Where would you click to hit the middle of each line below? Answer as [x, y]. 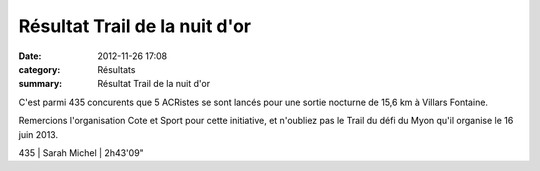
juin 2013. [38, 134]
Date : [30, 56]
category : [39, 69]
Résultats [116, 69]
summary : [40, 84]
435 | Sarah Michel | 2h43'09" [81, 152]
